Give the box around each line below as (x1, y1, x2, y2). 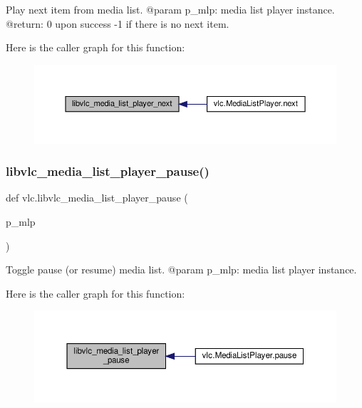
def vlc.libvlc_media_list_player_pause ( (6, 190, 188, 205)
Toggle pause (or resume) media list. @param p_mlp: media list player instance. (6, 262, 357, 277)
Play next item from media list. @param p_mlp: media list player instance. (6, 2, 335, 16)
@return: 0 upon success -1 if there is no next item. (6, 16, 229, 31)
